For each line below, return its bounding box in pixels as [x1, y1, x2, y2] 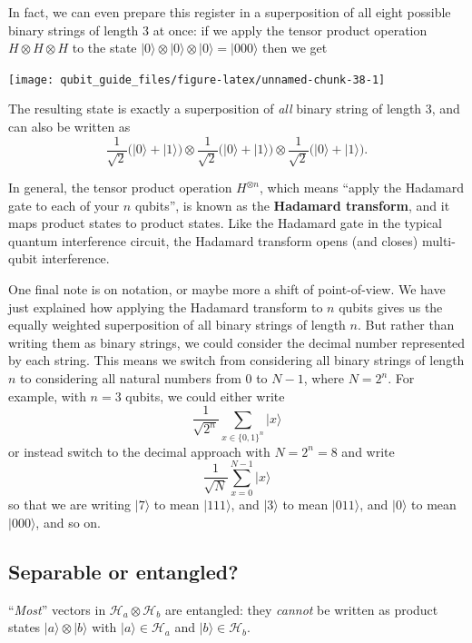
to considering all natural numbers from [20, 369, 241, 388]
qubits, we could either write [125, 386, 285, 405]
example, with [8, 386, 86, 405]
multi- [421, 231, 456, 250]
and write [341, 441, 395, 460]
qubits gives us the [339, 297, 443, 316]
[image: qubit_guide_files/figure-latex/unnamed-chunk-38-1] [8, 73, 386, 86]
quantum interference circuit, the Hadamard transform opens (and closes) [8, 231, 418, 250]
